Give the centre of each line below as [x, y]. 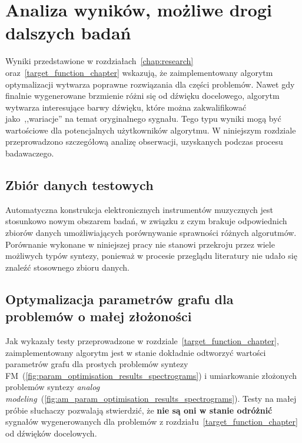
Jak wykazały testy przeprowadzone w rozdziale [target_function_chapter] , [142, 341]
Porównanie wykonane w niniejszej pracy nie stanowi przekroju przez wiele [140, 244]
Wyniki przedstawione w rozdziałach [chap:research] [99, 61]
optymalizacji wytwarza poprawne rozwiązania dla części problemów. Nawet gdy [150, 84]
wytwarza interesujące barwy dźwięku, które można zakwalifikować [126, 107]
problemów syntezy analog [53, 387]
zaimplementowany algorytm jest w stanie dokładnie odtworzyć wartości [136, 352]
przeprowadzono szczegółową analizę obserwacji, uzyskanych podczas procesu [144, 141]
